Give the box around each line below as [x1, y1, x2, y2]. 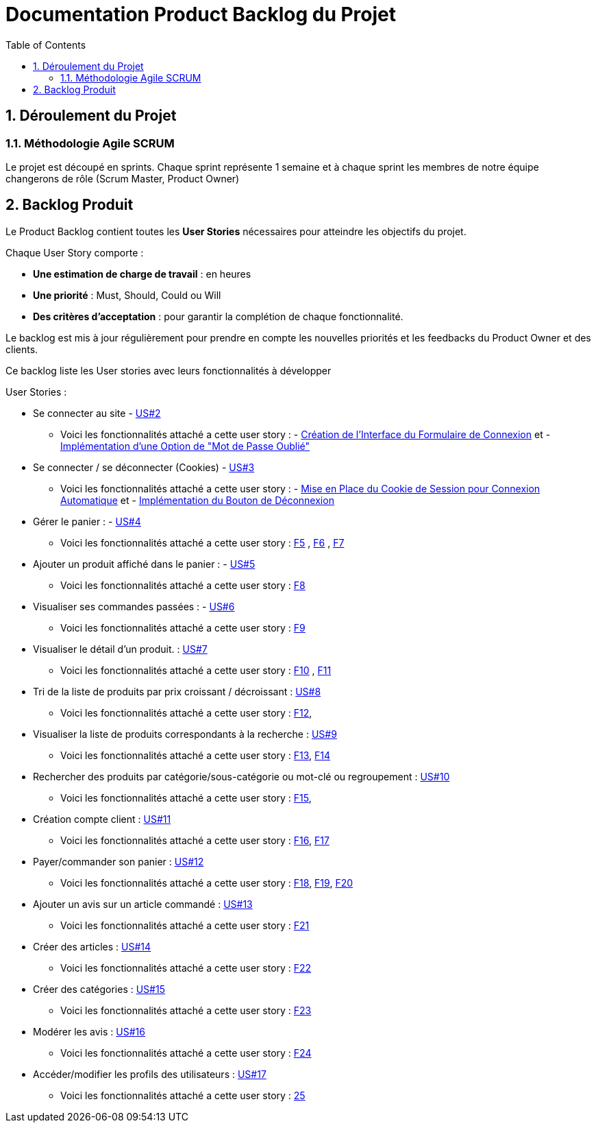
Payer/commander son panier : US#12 [33, 855, 204, 867]
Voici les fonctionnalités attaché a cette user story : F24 [60, 1046, 312, 1059]
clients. [5, 343, 38, 355]
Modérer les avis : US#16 [33, 1025, 145, 1037]
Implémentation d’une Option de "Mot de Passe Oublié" [60, 440, 310, 452]
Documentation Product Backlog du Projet [5, 3, 397, 26]
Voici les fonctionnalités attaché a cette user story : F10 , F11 [60, 664, 332, 676]
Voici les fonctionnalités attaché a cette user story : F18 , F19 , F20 [60, 876, 353, 889]
